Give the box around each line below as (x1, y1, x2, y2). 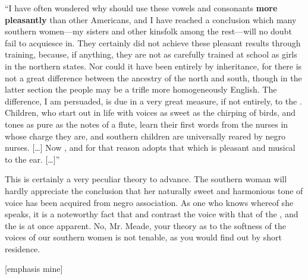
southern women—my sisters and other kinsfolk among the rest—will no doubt (5, 25, 292, 37)
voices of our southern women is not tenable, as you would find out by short (5, 231, 282, 243)
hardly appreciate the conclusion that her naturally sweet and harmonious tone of (5, 184, 303, 196)
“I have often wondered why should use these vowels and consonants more (5, 2, 278, 14)
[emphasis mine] (5, 262, 63, 275)
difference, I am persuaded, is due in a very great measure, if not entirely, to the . (5, 94, 302, 107)
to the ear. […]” (5, 153, 60, 165)
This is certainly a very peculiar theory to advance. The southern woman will (5, 173, 287, 185)
